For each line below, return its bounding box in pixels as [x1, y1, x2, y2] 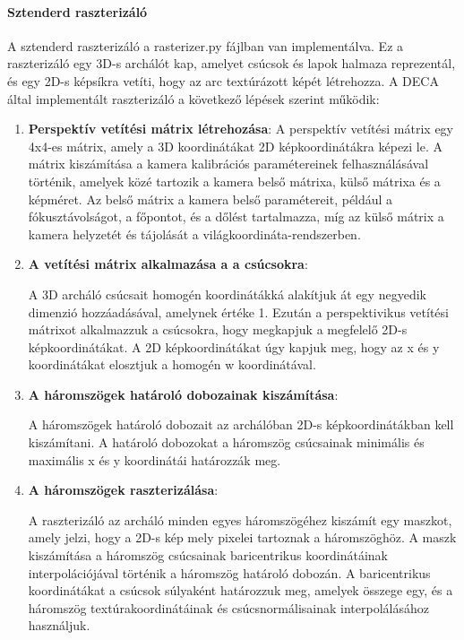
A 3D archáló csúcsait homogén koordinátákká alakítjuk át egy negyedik [28, 284, 426, 303]
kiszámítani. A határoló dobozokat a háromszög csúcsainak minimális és [28, 433, 425, 452]
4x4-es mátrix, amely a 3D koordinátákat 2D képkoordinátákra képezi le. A [28, 136, 443, 155]
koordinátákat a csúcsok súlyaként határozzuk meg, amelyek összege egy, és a [28, 581, 453, 600]
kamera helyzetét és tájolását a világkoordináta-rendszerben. [28, 224, 361, 243]
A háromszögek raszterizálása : [28, 480, 219, 499]
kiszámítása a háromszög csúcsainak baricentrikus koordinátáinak [28, 546, 388, 565]
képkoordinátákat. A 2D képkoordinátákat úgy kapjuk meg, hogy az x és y [28, 337, 440, 356]
